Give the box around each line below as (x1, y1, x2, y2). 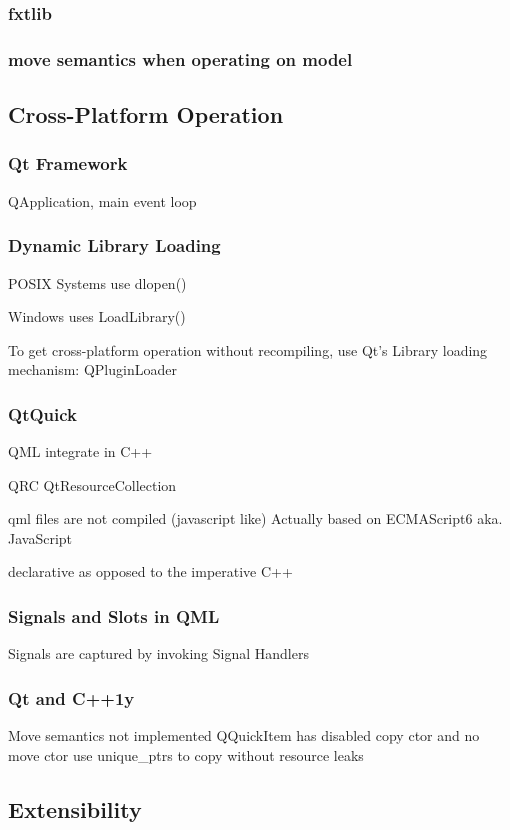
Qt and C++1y (8, 685, 135, 710)
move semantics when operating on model (8, 46, 353, 71)
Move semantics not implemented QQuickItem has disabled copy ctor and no (8, 725, 480, 746)
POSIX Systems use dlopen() (8, 272, 187, 293)
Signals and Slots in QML (8, 603, 220, 628)
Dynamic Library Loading (8, 233, 221, 258)
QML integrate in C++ (8, 441, 153, 462)
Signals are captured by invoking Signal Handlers (8, 643, 309, 664)
